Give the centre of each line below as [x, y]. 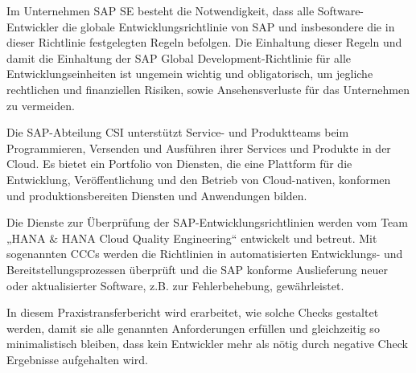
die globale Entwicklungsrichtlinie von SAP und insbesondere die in [229, 26]
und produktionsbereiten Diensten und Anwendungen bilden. [157, 195]
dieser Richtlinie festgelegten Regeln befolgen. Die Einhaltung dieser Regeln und [204, 42]
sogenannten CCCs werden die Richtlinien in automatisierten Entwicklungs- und [205, 254]
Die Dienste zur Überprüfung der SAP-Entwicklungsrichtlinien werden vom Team [207, 222]
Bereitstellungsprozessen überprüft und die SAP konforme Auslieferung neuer [197, 269]
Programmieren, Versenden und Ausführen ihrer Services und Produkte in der [199, 148]
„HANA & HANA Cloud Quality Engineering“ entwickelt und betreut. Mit [192, 238]
